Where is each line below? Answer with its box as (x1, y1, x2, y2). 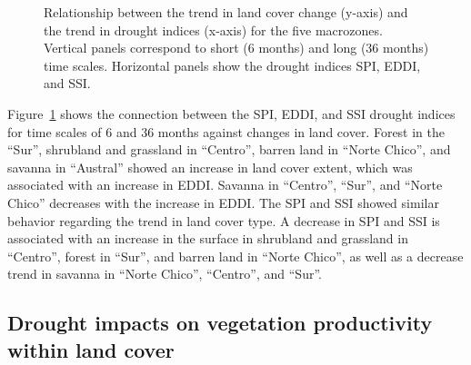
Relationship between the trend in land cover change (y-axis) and (44, 3, 408, 21)
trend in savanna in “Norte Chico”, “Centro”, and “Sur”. (7, 264, 322, 283)
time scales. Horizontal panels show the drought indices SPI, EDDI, (44, 55, 421, 74)
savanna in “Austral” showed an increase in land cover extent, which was (7, 157, 413, 176)
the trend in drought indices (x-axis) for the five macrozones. (44, 20, 383, 39)
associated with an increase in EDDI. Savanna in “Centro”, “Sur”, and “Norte (7, 175, 443, 194)
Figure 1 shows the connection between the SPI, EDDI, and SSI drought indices (7, 104, 456, 123)
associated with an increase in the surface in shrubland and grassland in (7, 229, 408, 248)
